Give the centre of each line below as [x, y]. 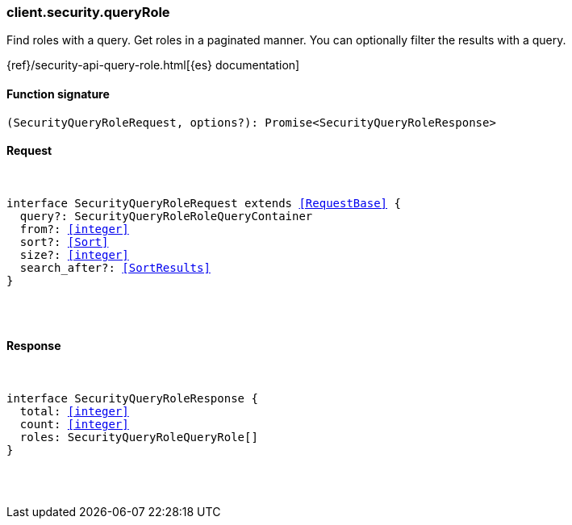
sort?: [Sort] [64, 242]
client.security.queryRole [88, 12]
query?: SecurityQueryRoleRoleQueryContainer [166, 216]
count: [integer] [74, 425]
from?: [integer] [74, 229]
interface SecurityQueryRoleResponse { [132, 399]
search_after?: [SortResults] [115, 267]
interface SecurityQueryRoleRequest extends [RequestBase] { [204, 203]
